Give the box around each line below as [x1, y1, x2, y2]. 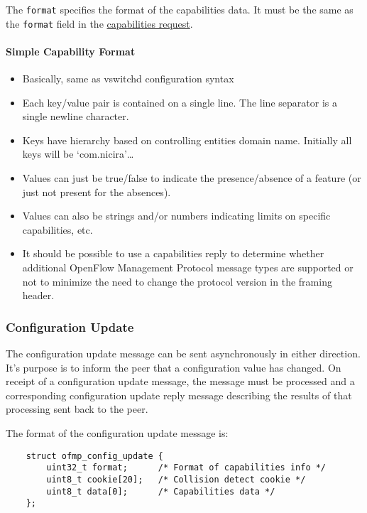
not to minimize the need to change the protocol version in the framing [22, 274, 332, 288]
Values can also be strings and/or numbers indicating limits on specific [22, 208, 331, 223]
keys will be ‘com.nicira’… [22, 146, 134, 161]
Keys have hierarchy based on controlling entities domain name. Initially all [22, 132, 352, 147]
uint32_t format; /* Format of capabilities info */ [46, 463, 327, 473]
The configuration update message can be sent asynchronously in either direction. [6, 346, 361, 361]
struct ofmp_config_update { [26, 450, 163, 461]
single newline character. [22, 109, 129, 124]
